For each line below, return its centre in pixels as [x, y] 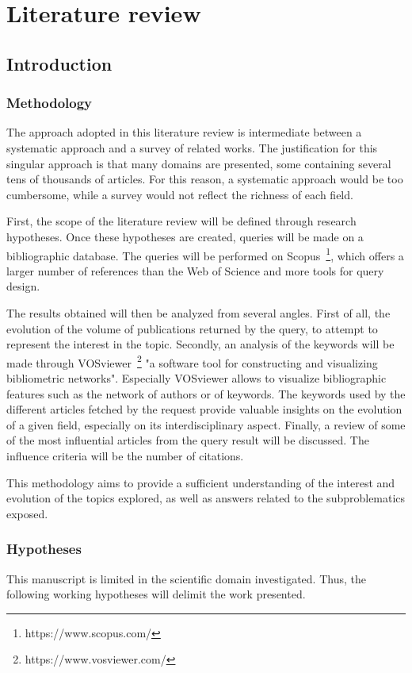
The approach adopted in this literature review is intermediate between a [184, 132]
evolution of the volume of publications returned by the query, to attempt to [192, 328]
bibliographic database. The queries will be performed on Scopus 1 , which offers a [205, 254]
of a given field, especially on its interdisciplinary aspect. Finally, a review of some [206, 424]
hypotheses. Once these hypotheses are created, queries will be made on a [185, 236]
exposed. [27, 513]
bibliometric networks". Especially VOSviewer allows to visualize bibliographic [196, 378]
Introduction [59, 63]
